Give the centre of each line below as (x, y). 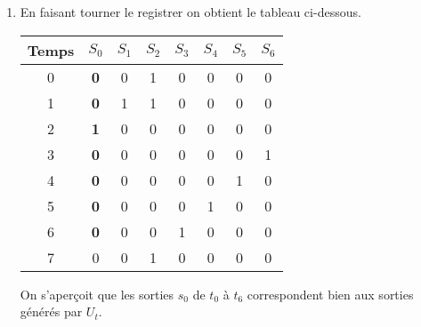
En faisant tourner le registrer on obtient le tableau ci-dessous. (190, 12)
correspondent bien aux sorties (330, 294)
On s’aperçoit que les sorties (97, 294)
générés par (51, 311)
